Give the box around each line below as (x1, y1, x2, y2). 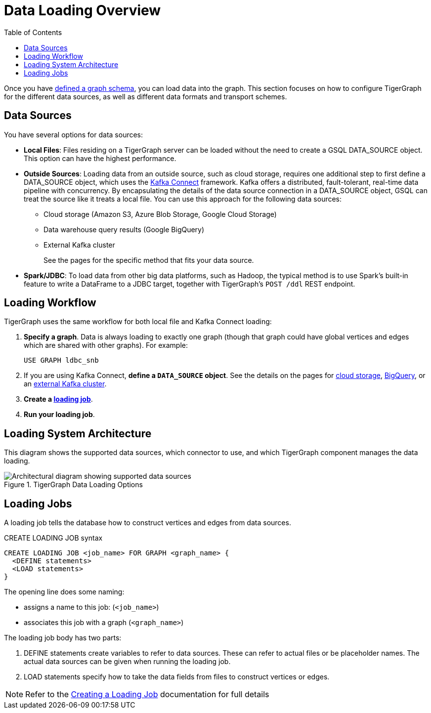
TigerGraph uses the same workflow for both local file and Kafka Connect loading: (4, 317, 272, 326)
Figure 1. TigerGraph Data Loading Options (4, 480, 143, 489)
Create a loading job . (24, 395, 93, 404)
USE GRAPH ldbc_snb (24, 356, 99, 365)
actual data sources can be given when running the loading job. (24, 657, 231, 666)
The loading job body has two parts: (4, 633, 122, 642)
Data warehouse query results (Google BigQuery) (43, 225, 205, 234)
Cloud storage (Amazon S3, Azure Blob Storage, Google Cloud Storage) (43, 210, 277, 218)
